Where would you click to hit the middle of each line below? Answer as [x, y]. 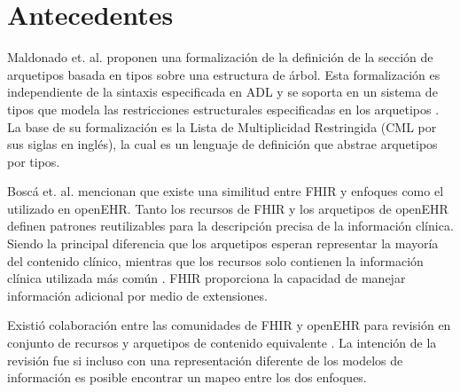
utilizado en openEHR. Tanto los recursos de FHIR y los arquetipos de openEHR [228, 208]
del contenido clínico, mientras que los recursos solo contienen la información [215, 260]
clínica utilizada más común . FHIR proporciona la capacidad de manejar [207, 278]
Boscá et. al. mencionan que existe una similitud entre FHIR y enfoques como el [226, 191]
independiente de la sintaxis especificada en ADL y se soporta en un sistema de [222, 92]
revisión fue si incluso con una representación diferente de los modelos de [205, 360]
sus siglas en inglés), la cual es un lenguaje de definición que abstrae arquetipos [222, 144]
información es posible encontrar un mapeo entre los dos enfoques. [187, 377]
